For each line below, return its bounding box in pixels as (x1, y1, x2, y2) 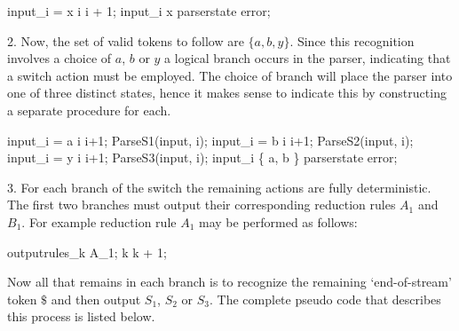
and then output (51, 289, 141, 308)
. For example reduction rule (21, 212, 177, 231)
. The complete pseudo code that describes (210, 289, 441, 308)
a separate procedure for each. (7, 100, 171, 119)
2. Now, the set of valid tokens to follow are (7, 31, 244, 50)
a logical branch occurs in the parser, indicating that (164, 49, 451, 67)
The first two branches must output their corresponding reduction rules (7, 195, 396, 214)
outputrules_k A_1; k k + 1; (7, 242, 167, 261)
